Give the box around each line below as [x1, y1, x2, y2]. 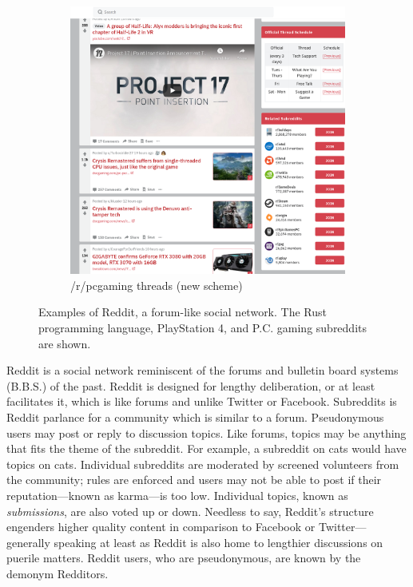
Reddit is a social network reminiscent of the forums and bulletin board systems [6, 362, 399, 379]
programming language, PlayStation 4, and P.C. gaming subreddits [38, 319, 367, 336]
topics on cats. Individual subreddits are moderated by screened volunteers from [6, 455, 399, 472]
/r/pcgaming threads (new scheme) [70, 276, 243, 293]
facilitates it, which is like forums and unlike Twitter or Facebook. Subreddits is [6, 393, 397, 410]
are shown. [38, 335, 91, 351]
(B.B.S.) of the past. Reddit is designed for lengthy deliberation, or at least [6, 377, 375, 394]
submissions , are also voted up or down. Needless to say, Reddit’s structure [6, 502, 374, 519]
